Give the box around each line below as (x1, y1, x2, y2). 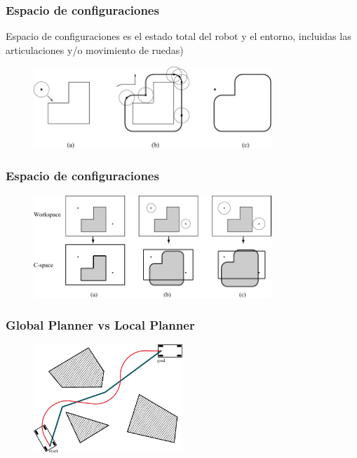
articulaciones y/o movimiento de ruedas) (6, 42, 184, 57)
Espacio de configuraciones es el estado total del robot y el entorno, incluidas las (6, 29, 351, 43)
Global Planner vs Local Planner (6, 316, 195, 334)
